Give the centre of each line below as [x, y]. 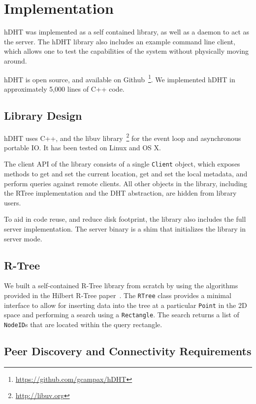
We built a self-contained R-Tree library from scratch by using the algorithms [121, 286]
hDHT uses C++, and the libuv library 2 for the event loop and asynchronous [123, 137]
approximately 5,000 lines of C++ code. [64, 88]
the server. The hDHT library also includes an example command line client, [120, 41]
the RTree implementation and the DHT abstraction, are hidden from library [120, 193]
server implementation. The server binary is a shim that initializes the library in [125, 229]
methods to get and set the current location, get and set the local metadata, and [126, 174]
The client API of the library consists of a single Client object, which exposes [122, 164]
